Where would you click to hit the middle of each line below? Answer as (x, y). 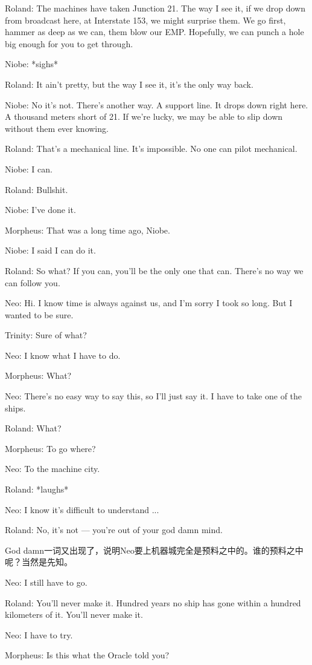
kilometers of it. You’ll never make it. (74, 614)
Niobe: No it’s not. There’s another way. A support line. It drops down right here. (157, 104)
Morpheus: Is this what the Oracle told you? (87, 655)
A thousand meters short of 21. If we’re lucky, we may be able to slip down (144, 116)
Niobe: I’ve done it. (40, 210)
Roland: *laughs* (37, 489)
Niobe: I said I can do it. (50, 250)
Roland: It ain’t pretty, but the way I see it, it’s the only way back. (129, 84)
